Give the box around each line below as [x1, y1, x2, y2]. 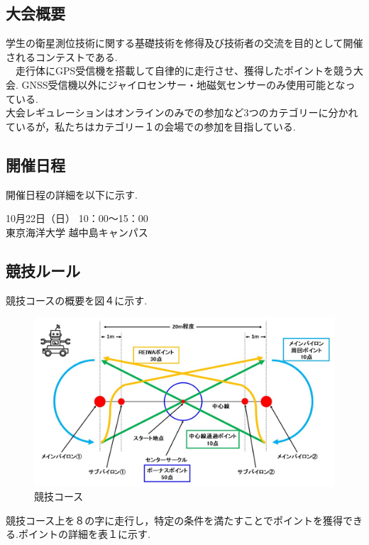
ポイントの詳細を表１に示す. [18, 527, 150, 541]
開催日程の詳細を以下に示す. [6, 187, 138, 202]
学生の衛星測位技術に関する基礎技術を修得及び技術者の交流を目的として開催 [6, 35, 363, 50]
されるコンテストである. [6, 49, 118, 64]
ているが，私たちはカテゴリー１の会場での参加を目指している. [6, 119, 296, 133]
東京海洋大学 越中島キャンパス [6, 224, 148, 239]
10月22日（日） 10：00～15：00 [6, 211, 148, 226]
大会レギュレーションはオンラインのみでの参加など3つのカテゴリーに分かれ [6, 105, 358, 120]
